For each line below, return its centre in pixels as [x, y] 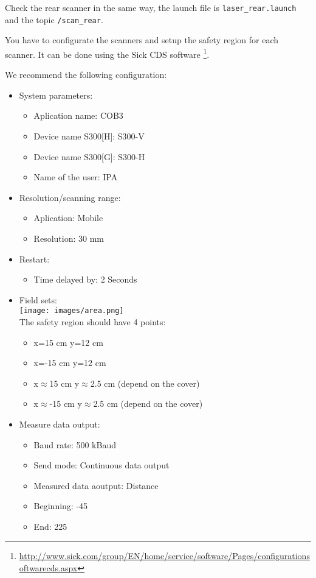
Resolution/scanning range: [70, 197]
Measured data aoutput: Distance [96, 485]
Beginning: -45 [61, 506]
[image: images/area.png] [71, 311]
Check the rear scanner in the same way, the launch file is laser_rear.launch [151, 7]
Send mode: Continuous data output [101, 465]
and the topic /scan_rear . [54, 19]
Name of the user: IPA [76, 177]
